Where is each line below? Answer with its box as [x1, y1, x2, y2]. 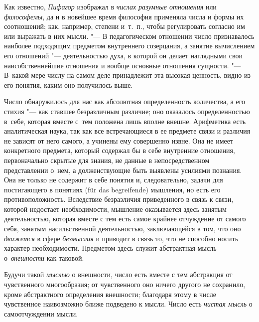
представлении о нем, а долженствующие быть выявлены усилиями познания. [4, 164, 242, 175]
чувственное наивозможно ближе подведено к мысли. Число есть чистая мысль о [4, 299, 253, 309]
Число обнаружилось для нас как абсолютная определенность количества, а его [4, 96, 246, 107]
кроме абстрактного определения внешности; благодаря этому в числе [4, 289, 216, 299]
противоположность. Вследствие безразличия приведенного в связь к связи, [4, 194, 234, 204]
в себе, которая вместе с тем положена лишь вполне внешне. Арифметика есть [4, 116, 246, 126]
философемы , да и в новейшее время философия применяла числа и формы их [4, 11, 244, 21]
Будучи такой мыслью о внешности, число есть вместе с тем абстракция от [4, 269, 233, 280]
